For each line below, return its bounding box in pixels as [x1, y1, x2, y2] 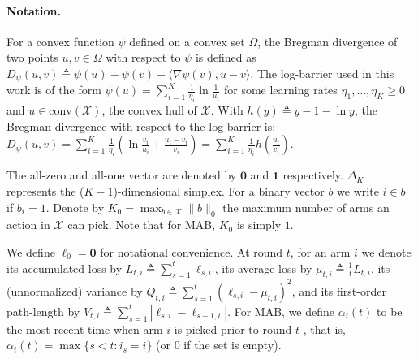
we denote [361, 243, 412, 260]
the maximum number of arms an [222, 198, 390, 215]
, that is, [303, 320, 346, 337]
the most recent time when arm [6, 320, 163, 337]
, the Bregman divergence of [257, 32, 398, 50]
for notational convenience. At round [100, 243, 283, 260]
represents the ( [6, 183, 84, 199]
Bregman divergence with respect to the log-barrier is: [6, 117, 276, 134]
